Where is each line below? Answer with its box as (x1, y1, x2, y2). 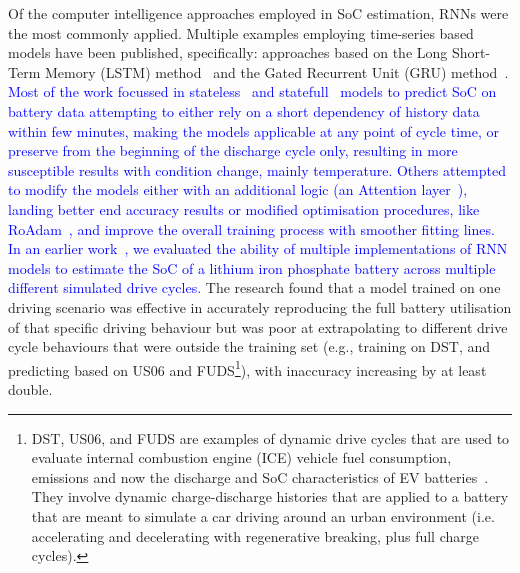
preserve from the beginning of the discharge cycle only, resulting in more (8, 140, 458, 161)
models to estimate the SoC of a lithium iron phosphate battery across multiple (8, 257, 496, 278)
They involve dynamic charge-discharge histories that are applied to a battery (31, 486, 509, 507)
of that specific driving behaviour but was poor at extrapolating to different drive (8, 316, 508, 337)
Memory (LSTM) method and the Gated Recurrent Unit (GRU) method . (44, 61, 509, 82)
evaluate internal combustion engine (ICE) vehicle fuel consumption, (31, 447, 452, 468)
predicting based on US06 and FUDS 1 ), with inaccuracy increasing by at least (8, 356, 487, 380)
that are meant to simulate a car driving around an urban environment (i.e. (31, 505, 495, 526)
